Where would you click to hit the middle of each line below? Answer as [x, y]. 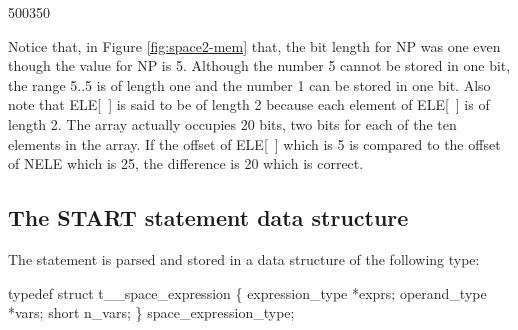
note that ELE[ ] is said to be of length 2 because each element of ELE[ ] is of [249, 104]
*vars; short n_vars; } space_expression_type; [151, 312]
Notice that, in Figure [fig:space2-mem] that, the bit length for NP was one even [254, 45]
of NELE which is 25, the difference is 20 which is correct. [186, 163]
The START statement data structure [208, 217]
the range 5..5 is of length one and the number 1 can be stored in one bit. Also [249, 84]
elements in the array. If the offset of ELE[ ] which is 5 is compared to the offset [254, 143]
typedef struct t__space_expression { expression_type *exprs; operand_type [247, 292]
